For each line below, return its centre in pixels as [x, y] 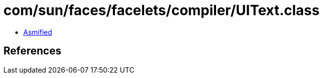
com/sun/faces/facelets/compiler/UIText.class [161, 10]
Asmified [38, 32]
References [32, 51]
